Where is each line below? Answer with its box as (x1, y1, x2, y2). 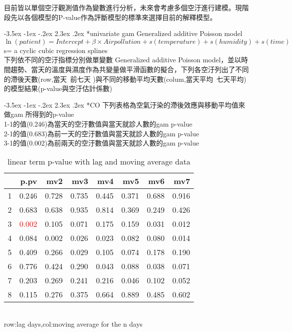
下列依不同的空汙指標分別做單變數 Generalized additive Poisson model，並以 (4, 55, 241, 65)
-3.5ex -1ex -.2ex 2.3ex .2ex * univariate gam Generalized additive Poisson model (4, 28, 242, 38)
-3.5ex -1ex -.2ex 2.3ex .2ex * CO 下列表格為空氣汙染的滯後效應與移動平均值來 (4, 99, 245, 110)
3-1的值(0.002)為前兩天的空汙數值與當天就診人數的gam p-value (4, 138, 199, 148)
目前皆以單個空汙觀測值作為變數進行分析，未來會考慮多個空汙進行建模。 (4, 2, 235, 12)
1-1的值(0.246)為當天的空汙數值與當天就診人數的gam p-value (4, 118, 192, 129)
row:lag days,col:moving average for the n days (4, 319, 143, 329)
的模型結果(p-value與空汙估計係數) (4, 83, 112, 93)
